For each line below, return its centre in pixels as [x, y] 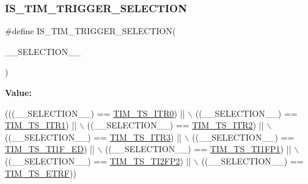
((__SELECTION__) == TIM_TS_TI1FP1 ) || [198, 149]
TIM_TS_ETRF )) [41, 173]
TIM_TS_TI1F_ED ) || [50, 149]
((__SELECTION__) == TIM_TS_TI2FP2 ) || [98, 160]
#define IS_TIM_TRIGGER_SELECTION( [90, 31]
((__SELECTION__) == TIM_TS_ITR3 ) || [93, 137]
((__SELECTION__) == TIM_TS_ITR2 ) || [175, 125]
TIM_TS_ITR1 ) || [41, 125]
